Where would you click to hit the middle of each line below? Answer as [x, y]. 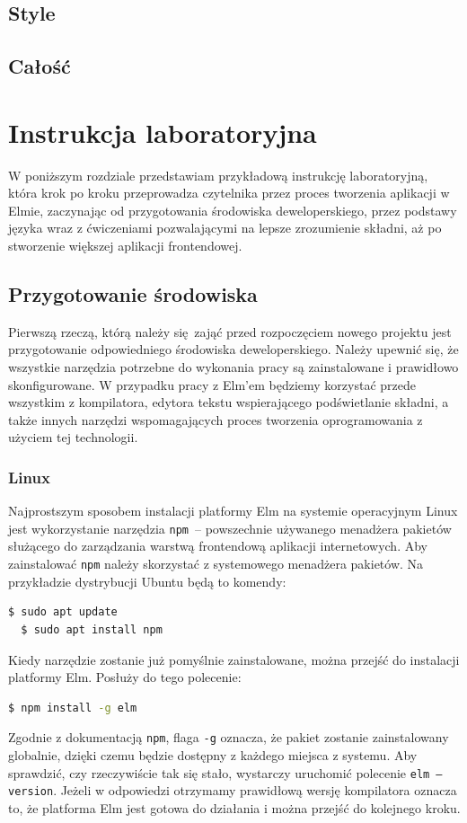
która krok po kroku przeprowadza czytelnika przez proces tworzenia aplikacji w [229, 193]
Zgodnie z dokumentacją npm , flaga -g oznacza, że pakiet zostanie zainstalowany [229, 737]
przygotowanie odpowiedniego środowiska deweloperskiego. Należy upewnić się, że [233, 349]
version [31, 792]
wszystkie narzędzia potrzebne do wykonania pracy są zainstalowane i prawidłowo [233, 367]
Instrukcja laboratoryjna [163, 132]
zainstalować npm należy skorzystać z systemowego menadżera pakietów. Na [216, 564]
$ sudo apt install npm [92, 629]
